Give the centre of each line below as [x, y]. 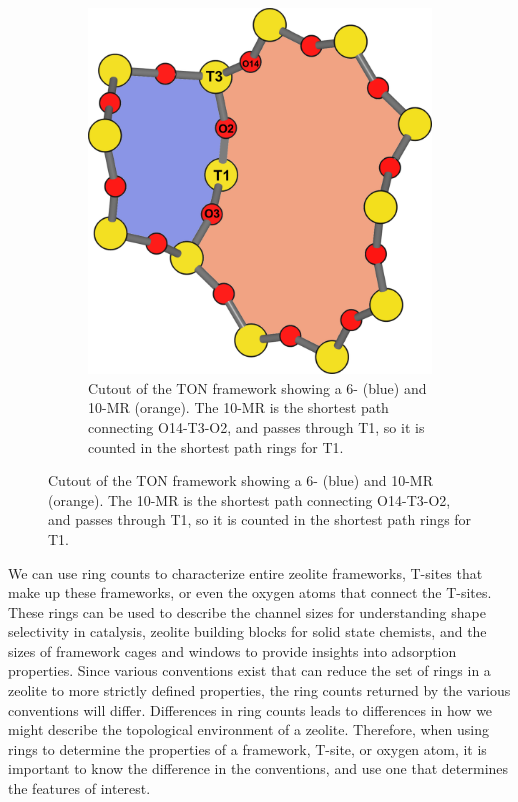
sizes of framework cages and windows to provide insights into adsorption [232, 650]
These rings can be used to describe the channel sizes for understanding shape [247, 611]
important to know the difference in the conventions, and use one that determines [258, 768]
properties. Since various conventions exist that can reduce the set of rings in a [249, 670]
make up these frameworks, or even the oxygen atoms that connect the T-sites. [250, 592]
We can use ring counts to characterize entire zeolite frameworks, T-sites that [245, 572]
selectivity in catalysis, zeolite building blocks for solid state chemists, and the [247, 631]
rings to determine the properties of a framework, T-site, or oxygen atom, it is [247, 748]
